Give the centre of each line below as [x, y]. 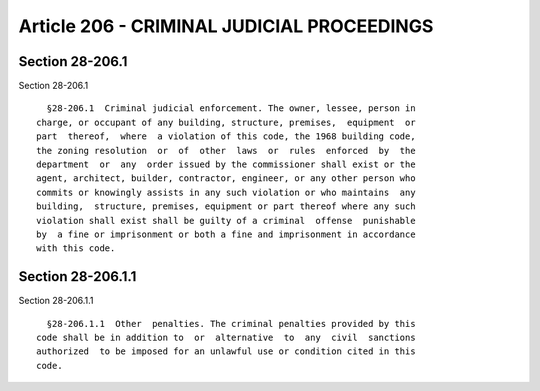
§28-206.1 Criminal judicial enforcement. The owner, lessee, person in [231, 108]
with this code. [76, 248]
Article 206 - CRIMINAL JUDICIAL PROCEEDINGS [226, 26]
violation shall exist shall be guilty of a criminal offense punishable [226, 220]
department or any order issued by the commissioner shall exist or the [226, 164]
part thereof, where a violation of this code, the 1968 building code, [226, 136]
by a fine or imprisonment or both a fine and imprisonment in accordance [226, 234]
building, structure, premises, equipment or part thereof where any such [226, 206]
